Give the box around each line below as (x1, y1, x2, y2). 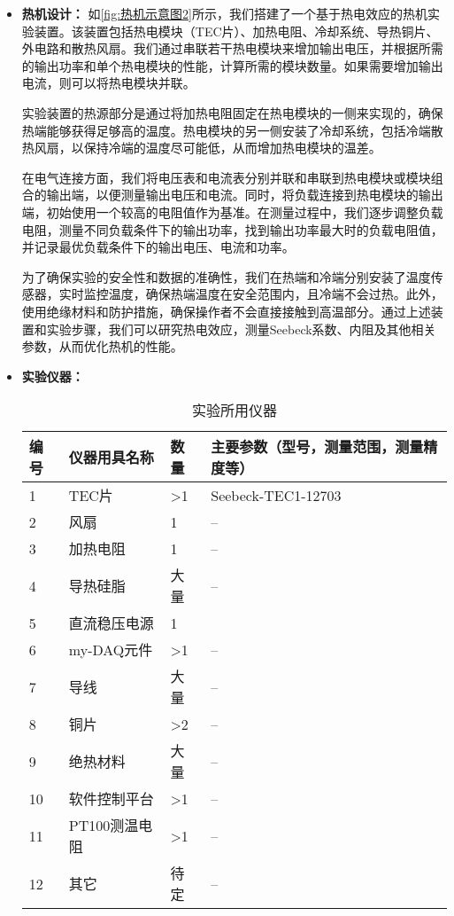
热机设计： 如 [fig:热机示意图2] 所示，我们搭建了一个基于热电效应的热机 (21, 4, 427, 22)
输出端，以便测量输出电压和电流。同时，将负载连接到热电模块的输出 (46, 185, 443, 204)
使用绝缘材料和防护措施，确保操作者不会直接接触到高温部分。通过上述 (21, 301, 431, 320)
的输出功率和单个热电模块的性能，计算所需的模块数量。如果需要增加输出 (21, 56, 443, 74)
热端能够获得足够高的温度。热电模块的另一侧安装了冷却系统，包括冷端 (21, 121, 431, 139)
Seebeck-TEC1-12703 (211, 484, 342, 505)
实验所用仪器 (191, 400, 277, 421)
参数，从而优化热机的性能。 (21, 337, 183, 356)
